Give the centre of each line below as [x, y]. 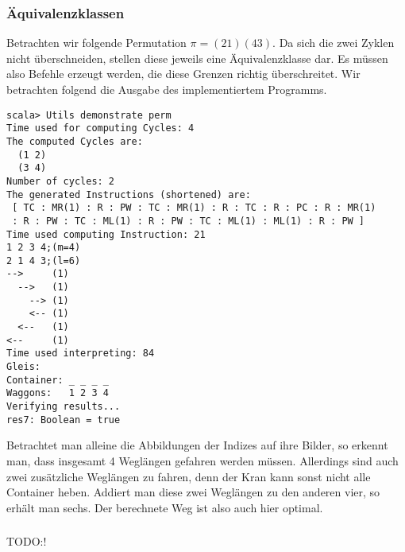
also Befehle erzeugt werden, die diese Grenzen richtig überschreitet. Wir [183, 74]
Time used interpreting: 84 [81, 354]
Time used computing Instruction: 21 [106, 234]
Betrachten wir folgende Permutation [96, 43]
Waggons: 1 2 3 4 [58, 393]
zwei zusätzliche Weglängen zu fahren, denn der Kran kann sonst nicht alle [189, 476]
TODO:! [27, 541]
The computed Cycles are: [75, 141]
